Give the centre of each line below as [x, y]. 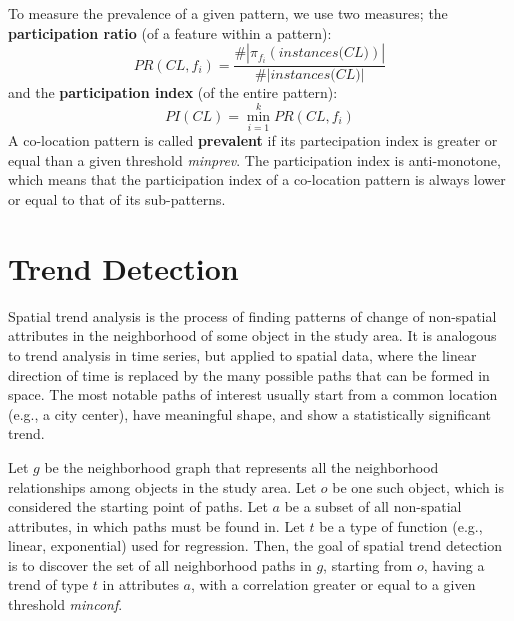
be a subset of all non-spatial [373, 506]
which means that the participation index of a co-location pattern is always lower [257, 179]
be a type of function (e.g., [401, 525]
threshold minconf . [65, 604]
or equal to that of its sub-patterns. [117, 199]
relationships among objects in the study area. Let [162, 486]
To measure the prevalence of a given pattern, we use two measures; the [228, 13]
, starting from [368, 564]
